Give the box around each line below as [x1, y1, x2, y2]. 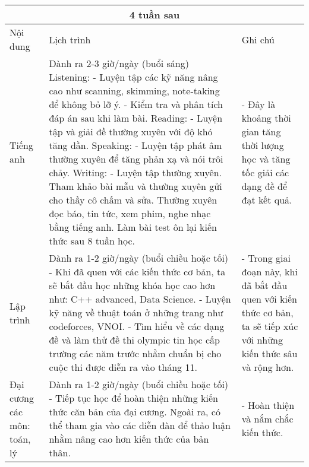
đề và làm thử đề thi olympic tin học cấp [49, 333, 220, 347]
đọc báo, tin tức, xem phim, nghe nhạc [49, 207, 211, 220]
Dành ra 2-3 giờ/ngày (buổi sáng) [49, 56, 189, 70]
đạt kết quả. [241, 193, 292, 207]
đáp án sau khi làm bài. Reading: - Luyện [49, 111, 223, 125]
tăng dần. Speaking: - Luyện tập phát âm [49, 138, 222, 152]
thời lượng [241, 138, 284, 152]
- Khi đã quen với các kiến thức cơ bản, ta [49, 265, 226, 278]
